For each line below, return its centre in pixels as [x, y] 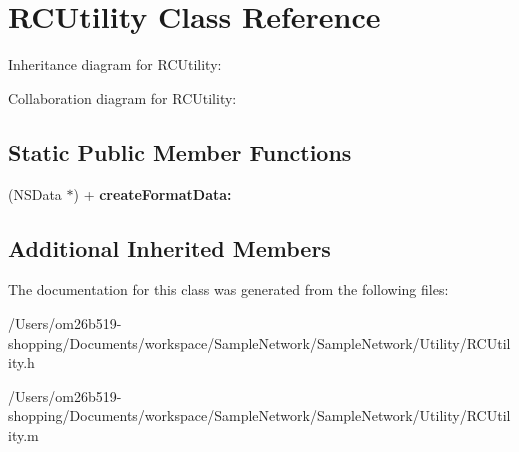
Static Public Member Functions [180, 151]
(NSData [35, 193]
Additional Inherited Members [169, 247]
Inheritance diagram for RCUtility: [115, 64]
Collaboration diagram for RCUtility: [122, 97]
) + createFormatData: [152, 193]
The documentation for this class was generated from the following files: [228, 289]
